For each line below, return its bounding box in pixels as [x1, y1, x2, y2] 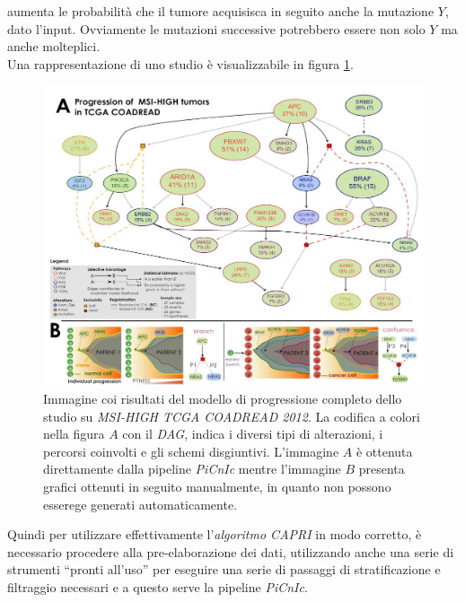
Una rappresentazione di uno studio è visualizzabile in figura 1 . [7, 54, 354, 73]
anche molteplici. [7, 37, 101, 56]
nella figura [43, 424, 105, 443]
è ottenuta [355, 441, 413, 460]
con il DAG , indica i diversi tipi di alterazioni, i [122, 424, 383, 443]
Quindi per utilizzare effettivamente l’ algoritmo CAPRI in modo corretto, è [7, 525, 422, 544]
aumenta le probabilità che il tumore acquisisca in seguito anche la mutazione [7, 2, 434, 20]
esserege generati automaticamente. [43, 494, 238, 513]
